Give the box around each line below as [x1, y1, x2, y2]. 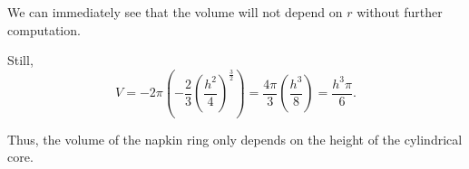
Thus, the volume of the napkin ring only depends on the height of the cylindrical [7, 129, 463, 148]
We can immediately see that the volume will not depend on [7, 3, 343, 21]
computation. [7, 20, 81, 39]
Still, [7, 51, 34, 70]
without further [357, 3, 443, 21]
